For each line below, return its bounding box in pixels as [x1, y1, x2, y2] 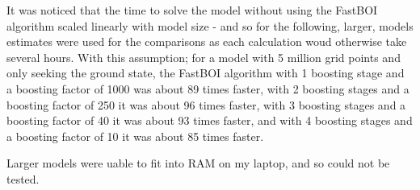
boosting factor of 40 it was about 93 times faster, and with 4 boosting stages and [6, 112, 413, 129]
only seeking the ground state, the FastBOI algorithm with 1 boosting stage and [6, 64, 405, 81]
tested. [6, 170, 40, 187]
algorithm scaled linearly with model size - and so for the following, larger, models [6, 17, 414, 34]
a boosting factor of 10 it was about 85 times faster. [6, 127, 264, 144]
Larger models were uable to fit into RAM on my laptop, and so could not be [6, 155, 390, 171]
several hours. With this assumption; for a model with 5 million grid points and [6, 48, 401, 65]
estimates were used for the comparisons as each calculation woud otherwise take [6, 33, 407, 50]
